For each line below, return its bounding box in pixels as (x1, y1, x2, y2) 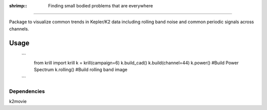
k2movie (9, 98, 27, 104)
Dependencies (9, 88, 45, 95)
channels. (9, 26, 29, 32)
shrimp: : (9, 3, 27, 8)
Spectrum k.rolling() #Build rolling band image (34, 67, 128, 73)
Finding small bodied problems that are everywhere (48, 3, 153, 8)
